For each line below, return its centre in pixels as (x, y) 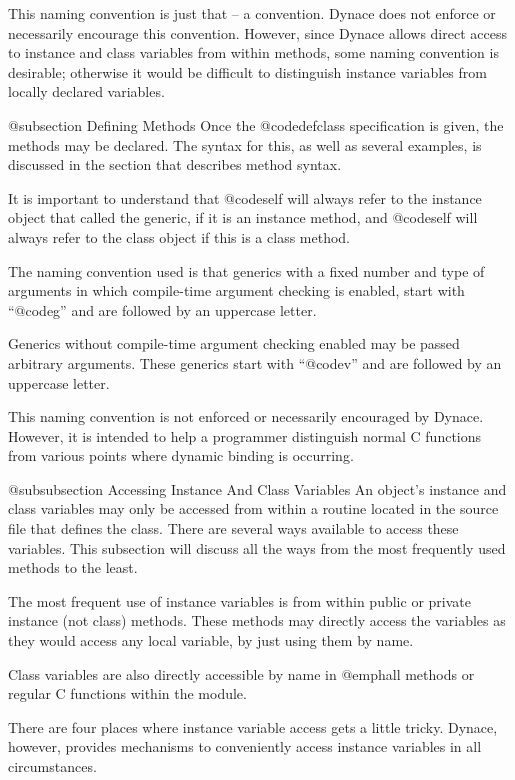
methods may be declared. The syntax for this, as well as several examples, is (245, 144)
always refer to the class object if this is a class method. (179, 236)
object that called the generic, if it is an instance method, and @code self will (243, 217)
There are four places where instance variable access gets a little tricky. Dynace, (253, 726)
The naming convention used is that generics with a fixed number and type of (246, 270)
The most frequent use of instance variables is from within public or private (239, 600)
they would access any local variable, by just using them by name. (211, 640)
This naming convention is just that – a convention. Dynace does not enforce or (252, 13)
